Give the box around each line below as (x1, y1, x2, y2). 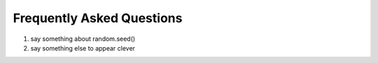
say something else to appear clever (30, 44, 136, 52)
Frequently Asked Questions (13, 10, 183, 26)
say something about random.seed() (30, 35, 136, 43)
